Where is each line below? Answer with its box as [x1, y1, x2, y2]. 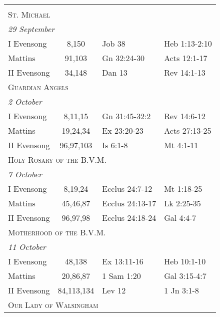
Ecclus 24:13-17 [102, 197, 156, 209]
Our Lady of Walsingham [8, 299, 98, 310]
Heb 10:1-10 [164, 255, 206, 267]
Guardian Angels [8, 81, 68, 93]
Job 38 [102, 38, 125, 49]
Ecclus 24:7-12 [102, 183, 152, 194]
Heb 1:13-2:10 [164, 38, 212, 49]
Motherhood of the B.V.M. [8, 226, 106, 238]
